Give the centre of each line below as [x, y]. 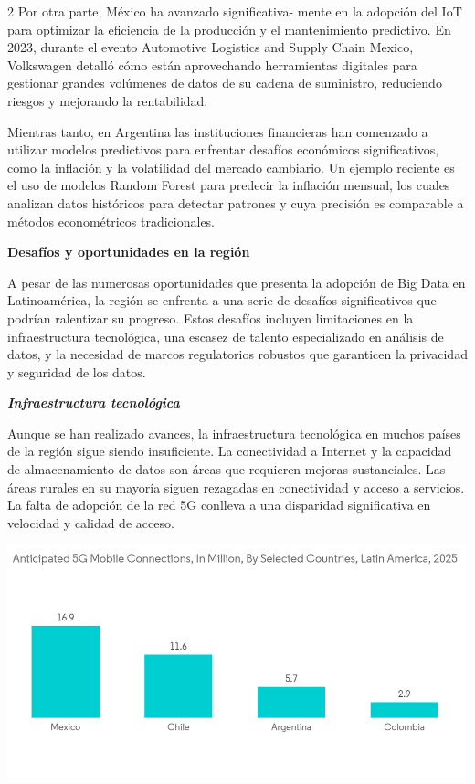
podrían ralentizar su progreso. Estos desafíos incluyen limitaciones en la [211, 318]
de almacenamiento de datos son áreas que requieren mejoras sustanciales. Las [227, 469]
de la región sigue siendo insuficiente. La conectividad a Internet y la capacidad [230, 451]
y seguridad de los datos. [77, 371]
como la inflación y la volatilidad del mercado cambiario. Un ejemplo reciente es [231, 167]
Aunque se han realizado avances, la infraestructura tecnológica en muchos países [234, 433]
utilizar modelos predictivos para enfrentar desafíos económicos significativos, [223, 149]
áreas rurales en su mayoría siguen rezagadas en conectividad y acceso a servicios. [236, 487]
